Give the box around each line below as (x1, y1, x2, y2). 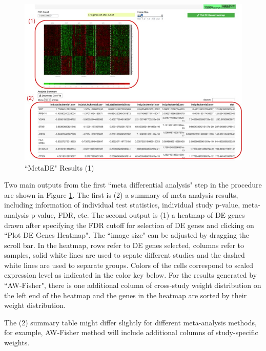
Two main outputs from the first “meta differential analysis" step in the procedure (4, 179, 262, 190)
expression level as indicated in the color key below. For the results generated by (4, 270, 257, 280)
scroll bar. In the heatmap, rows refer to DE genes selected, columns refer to (4, 239, 244, 250)
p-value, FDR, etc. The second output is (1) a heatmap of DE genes (31, 209, 245, 220)
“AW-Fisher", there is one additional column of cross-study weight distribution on (4, 280, 261, 291)
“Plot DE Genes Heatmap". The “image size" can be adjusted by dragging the (4, 230, 250, 240)
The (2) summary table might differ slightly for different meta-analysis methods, (4, 317, 257, 327)
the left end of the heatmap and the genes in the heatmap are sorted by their (4, 290, 247, 300)
